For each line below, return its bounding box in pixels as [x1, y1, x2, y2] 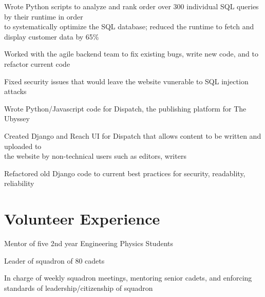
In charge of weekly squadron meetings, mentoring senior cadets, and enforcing [4, 272, 252, 283]
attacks [4, 86, 27, 97]
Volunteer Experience [4, 208, 160, 229]
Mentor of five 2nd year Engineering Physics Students [4, 238, 173, 249]
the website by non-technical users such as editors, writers [4, 151, 186, 161]
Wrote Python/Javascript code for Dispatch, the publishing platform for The [4, 103, 247, 114]
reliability [4, 178, 34, 189]
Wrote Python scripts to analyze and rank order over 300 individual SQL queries [4, 1, 259, 11]
